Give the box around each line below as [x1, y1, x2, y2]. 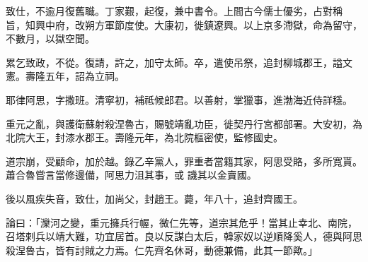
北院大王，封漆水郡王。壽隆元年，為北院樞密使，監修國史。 [6, 130, 283, 145]
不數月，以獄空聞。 [6, 31, 95, 46]
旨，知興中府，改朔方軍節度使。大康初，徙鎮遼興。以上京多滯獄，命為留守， [6, 17, 362, 32]
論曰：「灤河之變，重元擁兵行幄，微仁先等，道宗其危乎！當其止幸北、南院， [6, 215, 357, 230]
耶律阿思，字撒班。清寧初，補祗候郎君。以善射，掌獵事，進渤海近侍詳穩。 [6, 92, 352, 107]
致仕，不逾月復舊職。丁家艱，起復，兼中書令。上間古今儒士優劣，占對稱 [6, 4, 343, 18]
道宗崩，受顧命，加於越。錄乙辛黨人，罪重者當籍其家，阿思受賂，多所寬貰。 [6, 153, 362, 168]
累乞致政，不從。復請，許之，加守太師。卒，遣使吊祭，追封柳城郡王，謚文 [6, 54, 352, 69]
